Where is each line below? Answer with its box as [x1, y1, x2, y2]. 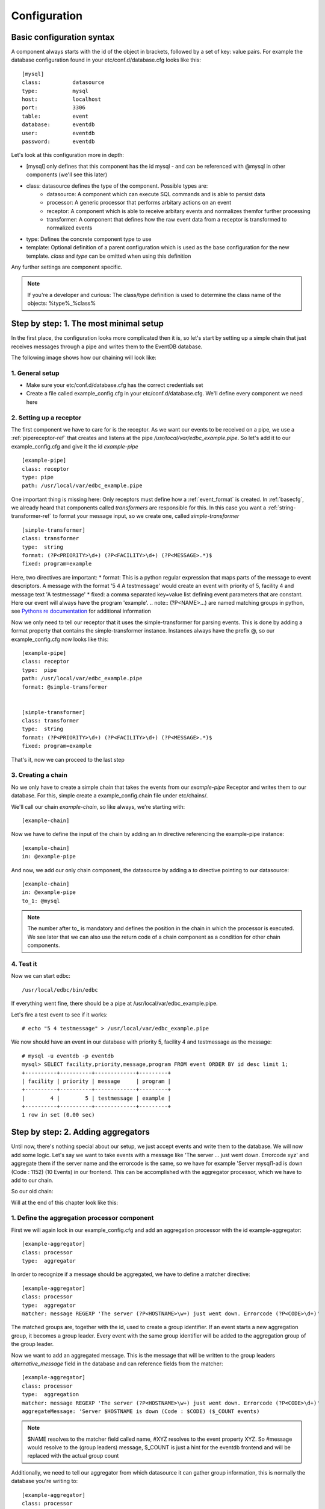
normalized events [46, 224, 93, 232]
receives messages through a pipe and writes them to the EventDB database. [11, 343, 203, 350]
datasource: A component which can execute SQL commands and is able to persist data [46, 190, 265, 197]
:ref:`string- [267, 504, 296, 511]
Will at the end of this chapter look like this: [11, 1199, 119, 1206]
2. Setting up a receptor [11, 413, 82, 422]
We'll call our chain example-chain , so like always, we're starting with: [11, 803, 185, 810]
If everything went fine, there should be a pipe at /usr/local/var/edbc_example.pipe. [11, 1000, 218, 1007]
